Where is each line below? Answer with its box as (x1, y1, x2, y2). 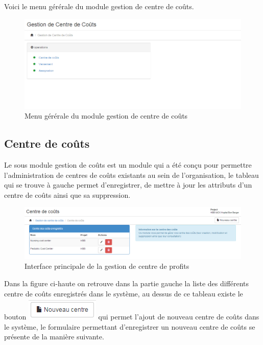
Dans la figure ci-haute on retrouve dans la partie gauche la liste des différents (4, 278, 249, 289)
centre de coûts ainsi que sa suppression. (4, 189, 131, 200)
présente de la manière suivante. (4, 331, 104, 342)
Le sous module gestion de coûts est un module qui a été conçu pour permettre (4, 159, 252, 170)
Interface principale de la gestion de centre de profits (25, 261, 189, 271)
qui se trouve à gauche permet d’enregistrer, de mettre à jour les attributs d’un (4, 179, 252, 190)
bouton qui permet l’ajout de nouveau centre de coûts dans (4, 311, 259, 322)
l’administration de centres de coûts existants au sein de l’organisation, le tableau (4, 169, 259, 180)
